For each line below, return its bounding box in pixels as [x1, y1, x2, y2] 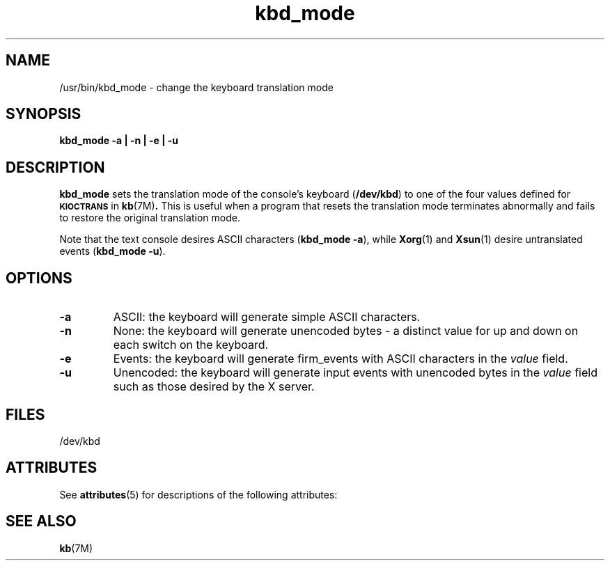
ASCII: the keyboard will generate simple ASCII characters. [113, 310, 421, 324]
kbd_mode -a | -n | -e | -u [59, 134, 178, 147]
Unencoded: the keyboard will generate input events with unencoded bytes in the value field [113, 365, 597, 380]
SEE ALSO [6, 512, 77, 530]
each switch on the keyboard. [113, 338, 269, 352]
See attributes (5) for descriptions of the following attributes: [59, 488, 338, 501]
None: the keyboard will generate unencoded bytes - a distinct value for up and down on [113, 324, 579, 338]
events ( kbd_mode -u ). [59, 245, 166, 258]
